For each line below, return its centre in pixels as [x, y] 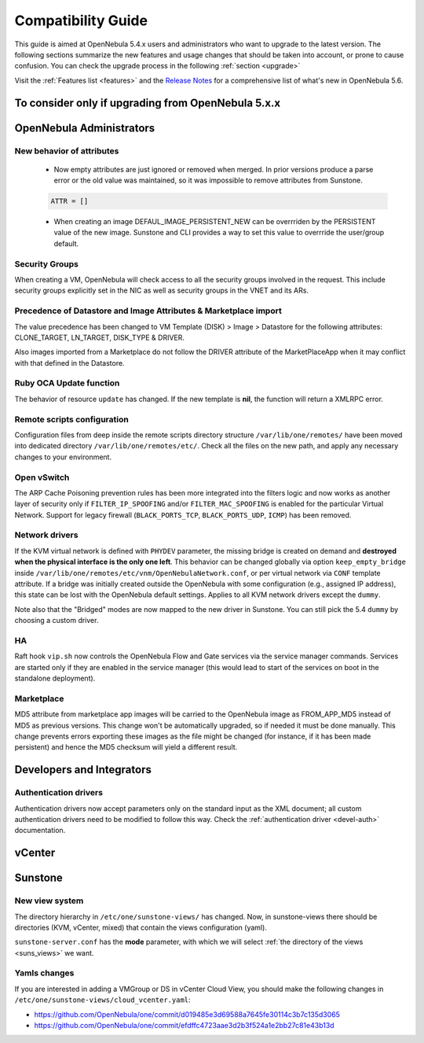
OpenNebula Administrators [85, 128]
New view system [49, 901]
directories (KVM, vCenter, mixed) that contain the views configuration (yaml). [141, 927]
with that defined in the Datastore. [69, 363]
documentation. [40, 831]
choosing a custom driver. [57, 621]
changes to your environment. [63, 457]
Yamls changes [44, 973]
